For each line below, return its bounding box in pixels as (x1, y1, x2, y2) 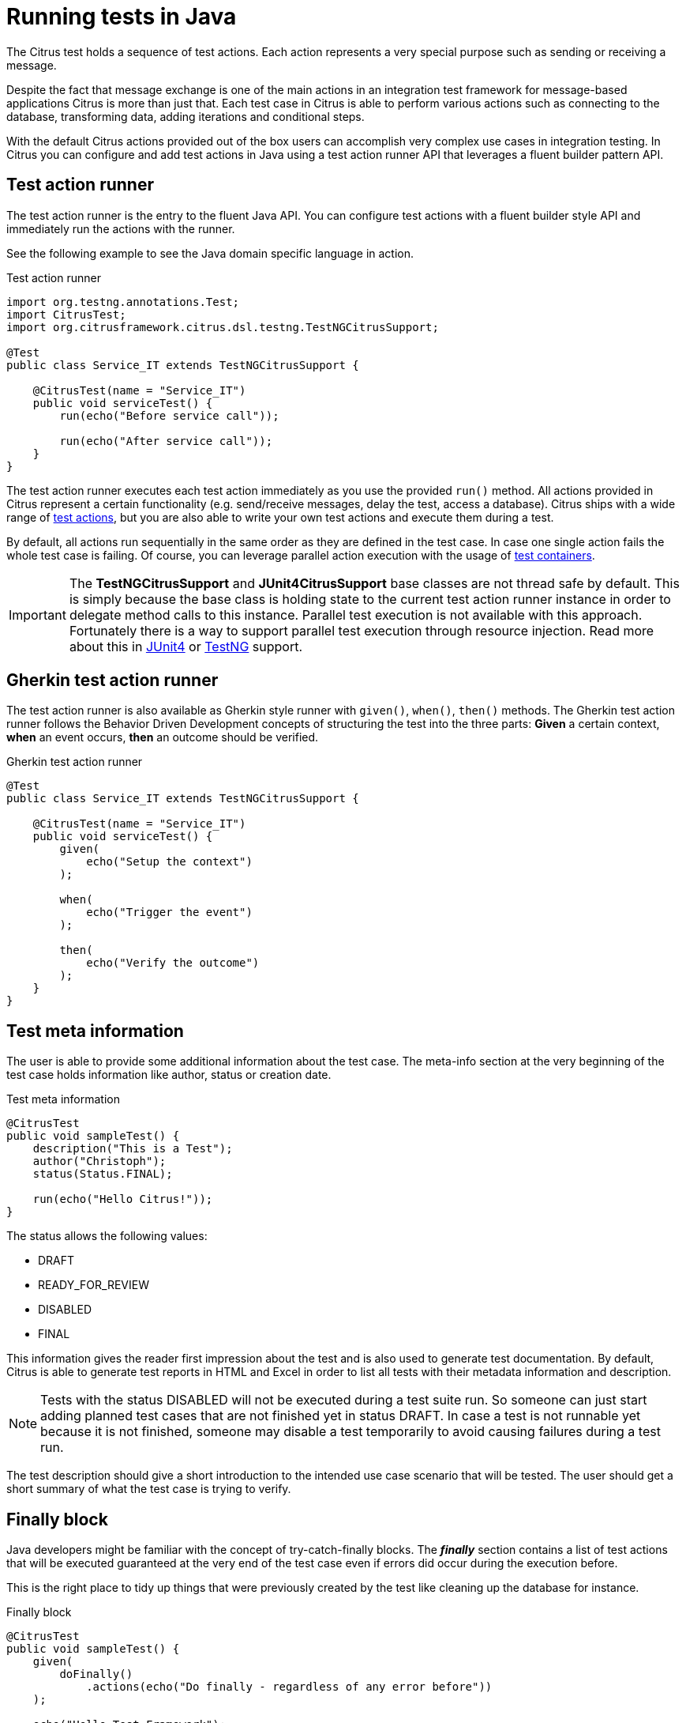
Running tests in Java (6, 3, 237, 30)
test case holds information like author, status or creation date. (6, 1068, 332, 1082)
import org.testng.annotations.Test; (6, 295, 240, 308)
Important (9, 606, 66, 623)
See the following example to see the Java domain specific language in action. (6, 246, 414, 260)
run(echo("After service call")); (59, 434, 273, 447)
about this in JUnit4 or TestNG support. (69, 638, 303, 654)
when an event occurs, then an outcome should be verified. (6, 730, 319, 745)
